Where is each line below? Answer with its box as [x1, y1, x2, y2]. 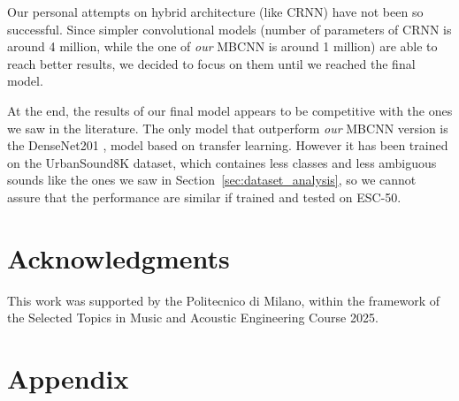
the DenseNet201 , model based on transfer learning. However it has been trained [7, 136, 448, 155]
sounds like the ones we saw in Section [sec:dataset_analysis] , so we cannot [7, 170, 417, 189]
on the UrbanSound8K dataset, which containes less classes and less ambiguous [7, 153, 437, 171]
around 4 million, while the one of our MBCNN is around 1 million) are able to [7, 37, 438, 56]
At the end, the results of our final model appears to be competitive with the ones [7, 101, 453, 119]
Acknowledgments [7, 239, 230, 276]
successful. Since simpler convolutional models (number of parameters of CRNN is [7, 19, 452, 38]
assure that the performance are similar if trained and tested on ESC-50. [7, 187, 402, 206]
